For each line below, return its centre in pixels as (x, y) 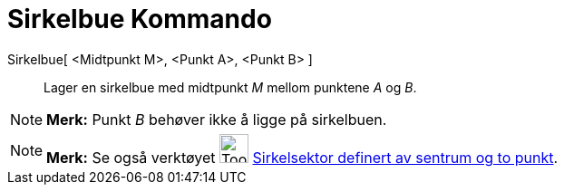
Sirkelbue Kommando (140, 19)
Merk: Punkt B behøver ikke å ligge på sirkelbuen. (217, 119)
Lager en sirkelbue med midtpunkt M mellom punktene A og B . (230, 87)
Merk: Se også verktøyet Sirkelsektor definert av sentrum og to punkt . (302, 157)
